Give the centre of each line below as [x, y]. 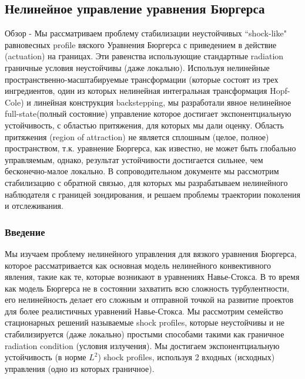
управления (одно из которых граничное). [80, 368]
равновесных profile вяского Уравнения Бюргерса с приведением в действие [141, 44]
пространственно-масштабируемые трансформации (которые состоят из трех [142, 79]
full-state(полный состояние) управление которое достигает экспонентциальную [148, 114]
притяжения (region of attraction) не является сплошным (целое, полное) [137, 136]
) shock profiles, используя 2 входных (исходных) [186, 357]
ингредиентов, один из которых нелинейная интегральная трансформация [136, 91]
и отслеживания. [34, 206]
